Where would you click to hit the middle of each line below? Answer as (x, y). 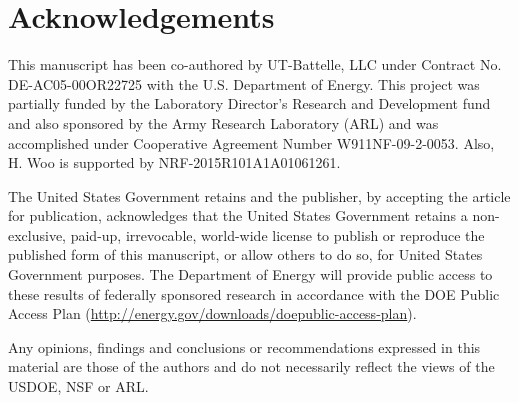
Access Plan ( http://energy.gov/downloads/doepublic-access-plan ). (212, 313)
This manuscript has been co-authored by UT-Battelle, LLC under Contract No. (255, 64)
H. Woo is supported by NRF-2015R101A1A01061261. (174, 162)
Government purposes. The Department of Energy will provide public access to (250, 274)
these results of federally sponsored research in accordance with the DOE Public (254, 293)
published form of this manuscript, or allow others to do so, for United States (245, 254)
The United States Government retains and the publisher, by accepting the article (259, 195)
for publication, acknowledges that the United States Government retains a (238, 215)
